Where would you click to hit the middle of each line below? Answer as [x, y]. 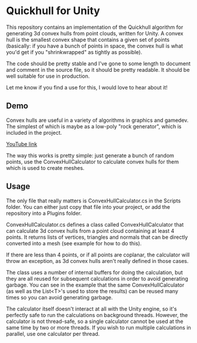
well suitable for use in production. [48, 76]
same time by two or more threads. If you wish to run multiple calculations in [98, 327]
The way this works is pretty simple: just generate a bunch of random [90, 155]
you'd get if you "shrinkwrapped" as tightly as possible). [74, 52]
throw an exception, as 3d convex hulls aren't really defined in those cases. [97, 261]
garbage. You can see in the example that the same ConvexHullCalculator [95, 285]
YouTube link [22, 144]
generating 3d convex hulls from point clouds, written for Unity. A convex [95, 33]
